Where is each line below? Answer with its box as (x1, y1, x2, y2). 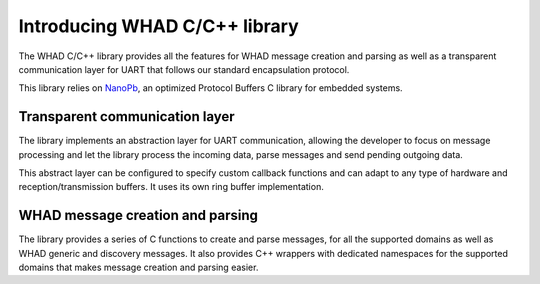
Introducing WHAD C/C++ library (18, 15, 299, 37)
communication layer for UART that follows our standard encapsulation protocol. (18, 63, 350, 75)
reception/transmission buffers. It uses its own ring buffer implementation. (18, 181, 324, 193)
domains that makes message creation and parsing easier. (18, 261, 259, 274)
